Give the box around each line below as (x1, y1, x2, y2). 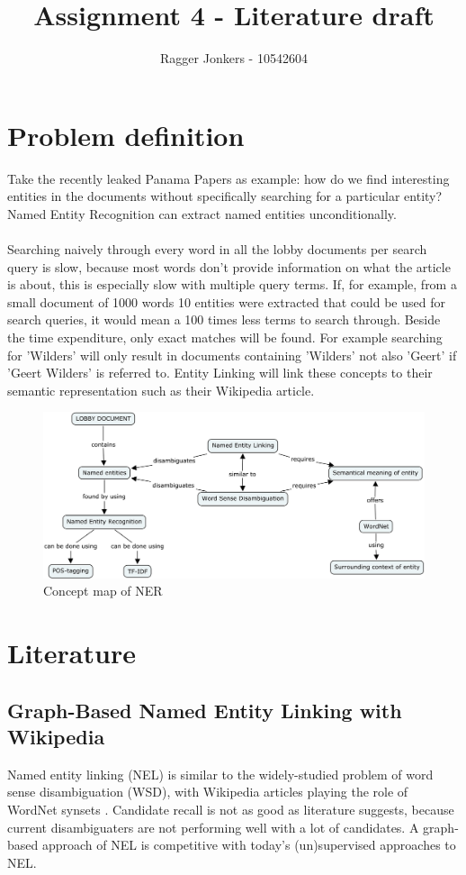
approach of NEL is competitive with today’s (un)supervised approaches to (41, 835, 456, 854)
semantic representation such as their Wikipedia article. (7, 380, 315, 399)
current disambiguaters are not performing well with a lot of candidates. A (7, 817, 419, 836)
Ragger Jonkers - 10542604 (160, 49, 308, 68)
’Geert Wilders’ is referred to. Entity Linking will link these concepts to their (7, 363, 433, 382)
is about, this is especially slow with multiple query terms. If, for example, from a (7, 275, 457, 294)
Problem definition (7, 116, 245, 153)
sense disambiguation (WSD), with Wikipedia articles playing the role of (7, 782, 408, 801)
